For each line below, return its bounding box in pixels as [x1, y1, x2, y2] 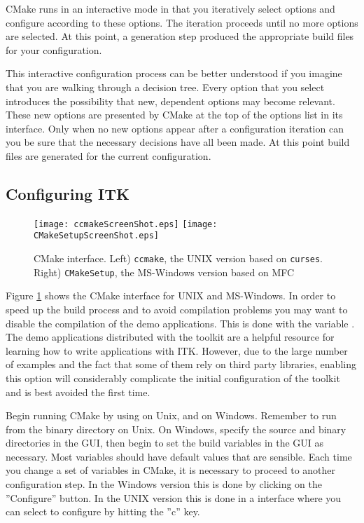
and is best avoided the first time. [6, 384, 150, 399]
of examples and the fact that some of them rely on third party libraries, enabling [6, 357, 356, 372]
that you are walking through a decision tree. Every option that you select [6, 79, 325, 94]
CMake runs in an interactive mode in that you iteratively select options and [6, 1, 335, 15]
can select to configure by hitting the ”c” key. [6, 504, 200, 519]
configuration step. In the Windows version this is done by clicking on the [6, 477, 322, 491]
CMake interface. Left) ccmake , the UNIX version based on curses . [34, 251, 323, 266]
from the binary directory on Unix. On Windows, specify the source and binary [6, 421, 346, 436]
